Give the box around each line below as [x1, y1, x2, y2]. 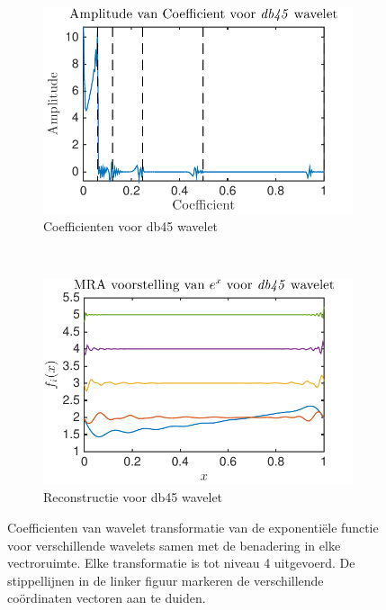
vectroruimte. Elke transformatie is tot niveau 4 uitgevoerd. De [7, 553, 355, 572]
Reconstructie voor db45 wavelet [43, 488, 223, 507]
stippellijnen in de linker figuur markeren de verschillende [7, 570, 324, 589]
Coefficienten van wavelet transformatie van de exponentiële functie [7, 518, 379, 536]
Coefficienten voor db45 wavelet [43, 217, 219, 236]
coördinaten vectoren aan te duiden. [7, 588, 206, 607]
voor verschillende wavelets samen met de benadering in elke [7, 535, 341, 554]
